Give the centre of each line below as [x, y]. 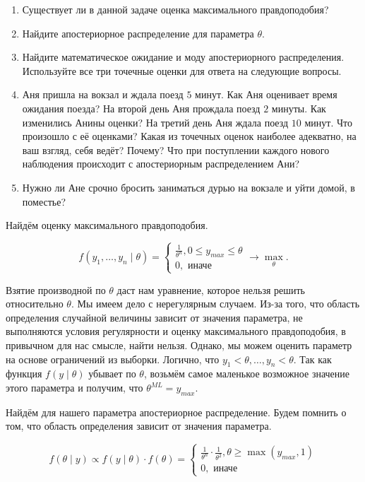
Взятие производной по [56, 289]
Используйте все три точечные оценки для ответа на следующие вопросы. [182, 70]
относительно [35, 304]
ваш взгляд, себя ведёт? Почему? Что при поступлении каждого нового [176, 149]
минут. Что [328, 122]
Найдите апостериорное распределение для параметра [138, 33]
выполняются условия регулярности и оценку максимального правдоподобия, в [176, 331]
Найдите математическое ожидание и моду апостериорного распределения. [183, 57]
